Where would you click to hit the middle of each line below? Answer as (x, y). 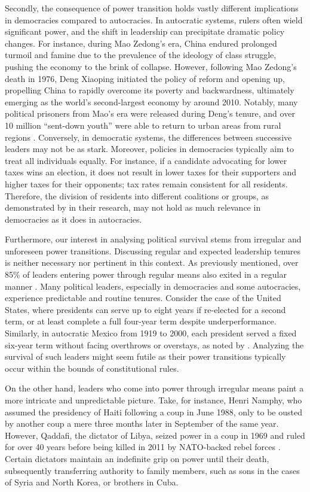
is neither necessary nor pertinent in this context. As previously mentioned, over (152, 262)
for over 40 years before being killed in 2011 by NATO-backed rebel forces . (143, 447)
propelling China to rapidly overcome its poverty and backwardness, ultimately (150, 90)
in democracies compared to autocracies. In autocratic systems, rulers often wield (154, 19)
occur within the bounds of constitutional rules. (92, 368)
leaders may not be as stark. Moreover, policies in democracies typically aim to (149, 149)
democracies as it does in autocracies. (73, 219)
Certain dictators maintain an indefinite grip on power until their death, (137, 458)
